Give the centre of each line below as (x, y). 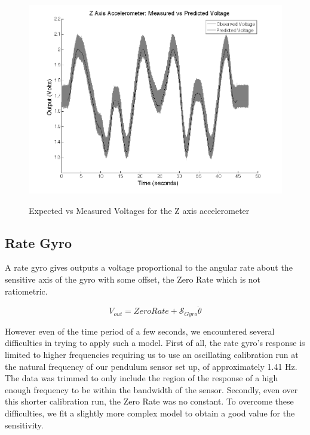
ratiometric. (26, 291)
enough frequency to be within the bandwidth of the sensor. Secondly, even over (151, 389)
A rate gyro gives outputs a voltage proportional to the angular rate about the (149, 267)
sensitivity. (24, 425)
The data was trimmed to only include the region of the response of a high (142, 378)
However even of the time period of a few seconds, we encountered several (140, 331)
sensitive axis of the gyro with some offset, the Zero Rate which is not (133, 279)
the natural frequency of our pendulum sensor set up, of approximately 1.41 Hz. (151, 366)
